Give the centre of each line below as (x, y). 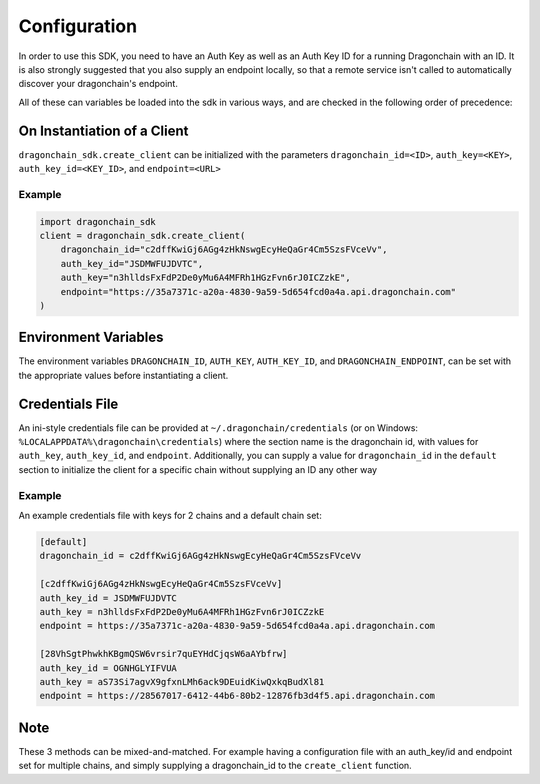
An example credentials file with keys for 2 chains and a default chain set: (170, 516)
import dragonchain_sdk (98, 221)
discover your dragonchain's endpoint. (98, 84)
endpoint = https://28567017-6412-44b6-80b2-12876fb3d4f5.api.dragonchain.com (237, 696)
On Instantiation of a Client (103, 130)
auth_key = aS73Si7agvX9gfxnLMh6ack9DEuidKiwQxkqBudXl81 (182, 681)
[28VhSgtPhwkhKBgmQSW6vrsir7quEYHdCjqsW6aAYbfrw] (163, 654)
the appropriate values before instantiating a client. (123, 375)
